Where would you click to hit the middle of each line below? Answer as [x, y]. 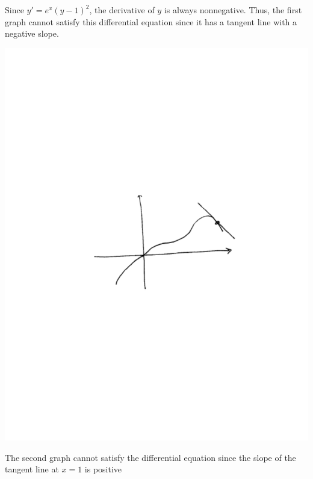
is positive [103, 469]
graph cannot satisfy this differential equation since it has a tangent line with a [151, 21]
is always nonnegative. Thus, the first [233, 10]
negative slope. [32, 33]
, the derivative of [122, 10]
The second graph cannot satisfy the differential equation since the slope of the [150, 457]
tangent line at [32, 469]
